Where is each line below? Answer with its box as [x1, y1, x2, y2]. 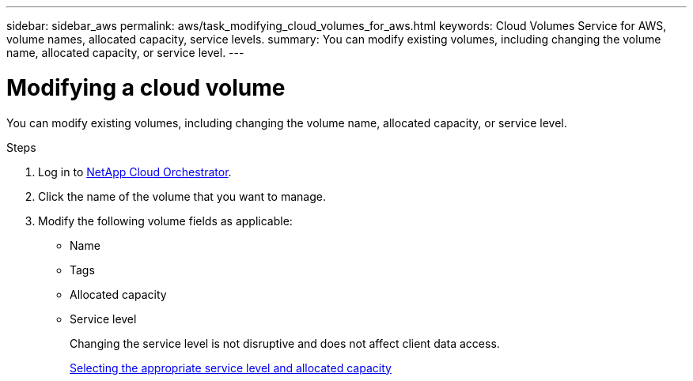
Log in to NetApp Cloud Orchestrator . [38, 164, 232, 179]
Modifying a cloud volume [6, 74, 286, 101]
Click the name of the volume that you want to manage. [38, 189, 326, 203]
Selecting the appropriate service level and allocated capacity [70, 360, 392, 375]
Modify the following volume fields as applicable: [38, 213, 293, 228]
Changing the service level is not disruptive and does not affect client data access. [70, 336, 500, 350]
